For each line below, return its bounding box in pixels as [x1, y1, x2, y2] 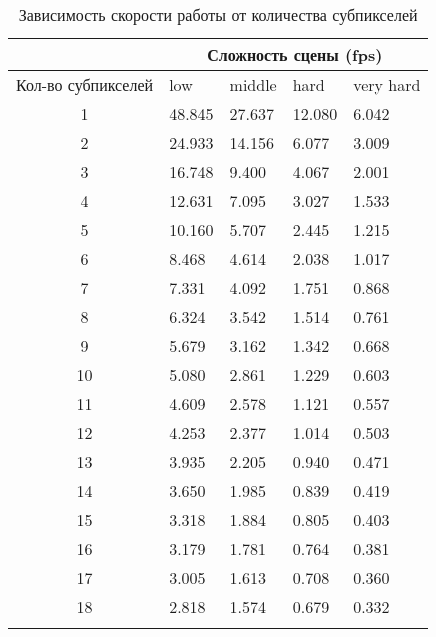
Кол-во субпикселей [16, 73, 154, 96]
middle [229, 73, 277, 96]
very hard [353, 73, 421, 96]
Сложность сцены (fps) [207, 43, 383, 66]
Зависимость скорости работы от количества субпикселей [18, 3, 418, 26]
